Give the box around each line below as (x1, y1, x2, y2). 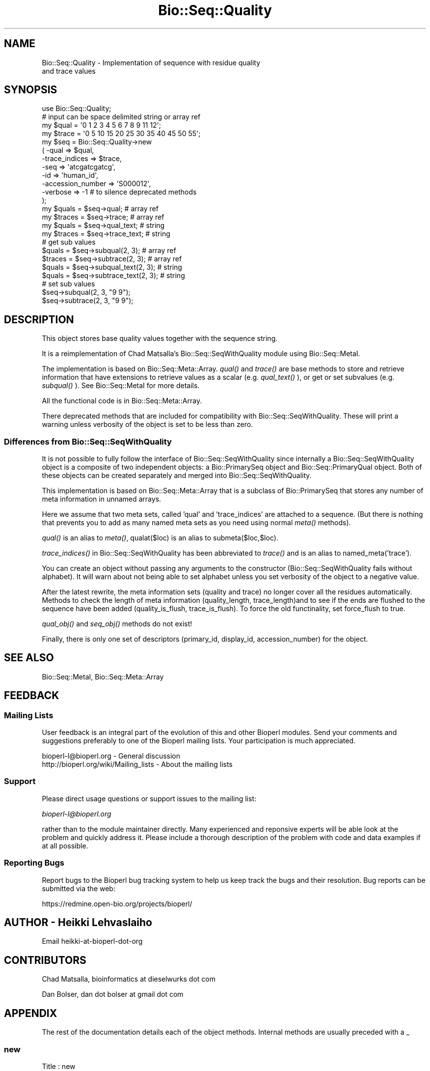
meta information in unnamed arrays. (42, 495, 161, 504)
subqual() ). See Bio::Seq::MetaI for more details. (42, 381, 200, 390)
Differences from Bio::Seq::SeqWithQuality (4, 436, 172, 447)
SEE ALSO (4, 651, 54, 664)
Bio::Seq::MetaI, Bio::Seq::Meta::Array (42, 672, 164, 681)
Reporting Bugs (4, 858, 64, 868)
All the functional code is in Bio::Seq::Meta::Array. (42, 396, 202, 405)
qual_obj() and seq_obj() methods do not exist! (42, 620, 192, 628)
